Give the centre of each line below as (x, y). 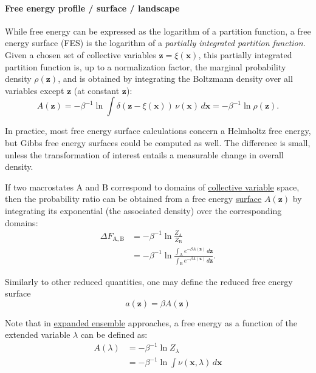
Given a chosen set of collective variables (81, 54)
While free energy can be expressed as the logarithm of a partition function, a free (158, 31)
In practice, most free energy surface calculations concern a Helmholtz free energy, (158, 131)
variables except (35, 90)
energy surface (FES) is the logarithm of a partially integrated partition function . (155, 43)
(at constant (97, 90)
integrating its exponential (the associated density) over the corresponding (143, 210)
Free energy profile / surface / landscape (92, 8)
